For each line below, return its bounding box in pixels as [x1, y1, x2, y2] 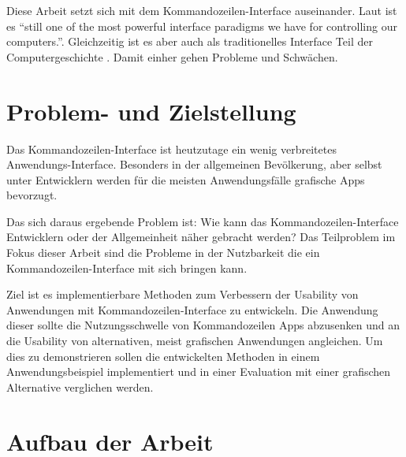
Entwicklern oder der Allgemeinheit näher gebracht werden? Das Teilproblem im [6, 228, 396, 245]
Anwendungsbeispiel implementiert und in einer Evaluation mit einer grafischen [6, 363, 391, 380]
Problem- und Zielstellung [6, 95, 296, 127]
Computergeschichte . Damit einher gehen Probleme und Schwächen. [6, 48, 338, 65]
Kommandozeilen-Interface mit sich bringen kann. [6, 259, 248, 276]
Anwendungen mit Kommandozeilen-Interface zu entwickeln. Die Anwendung [6, 301, 378, 318]
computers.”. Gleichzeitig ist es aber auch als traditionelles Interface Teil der [6, 33, 373, 50]
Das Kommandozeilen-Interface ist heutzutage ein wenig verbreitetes [6, 140, 337, 157]
